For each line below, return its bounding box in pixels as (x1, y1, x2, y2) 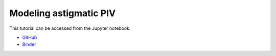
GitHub (22, 34, 37, 40)
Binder (22, 41, 36, 47)
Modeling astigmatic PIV (9, 8, 116, 19)
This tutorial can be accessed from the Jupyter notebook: (9, 25, 131, 31)
